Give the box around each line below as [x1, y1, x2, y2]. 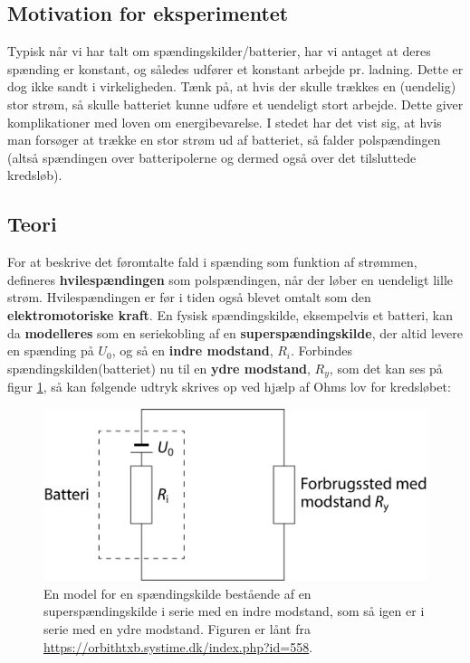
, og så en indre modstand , [111, 341, 273, 360]
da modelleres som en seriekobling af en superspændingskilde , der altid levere [7, 323, 464, 342]
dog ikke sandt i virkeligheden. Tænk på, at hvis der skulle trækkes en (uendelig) [7, 77, 456, 96]
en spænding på [7, 341, 94, 360]
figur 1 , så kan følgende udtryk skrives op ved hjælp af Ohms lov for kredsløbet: [7, 377, 451, 396]
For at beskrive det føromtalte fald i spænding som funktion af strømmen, [7, 252, 417, 271]
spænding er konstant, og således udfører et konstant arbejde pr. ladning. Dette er [7, 59, 464, 78]
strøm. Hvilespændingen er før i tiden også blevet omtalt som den [7, 288, 371, 307]
